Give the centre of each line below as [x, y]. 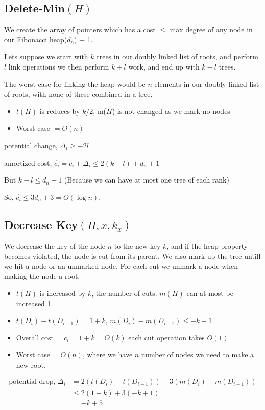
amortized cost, [28, 162]
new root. [31, 364]
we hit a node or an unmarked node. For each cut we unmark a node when [121, 266]
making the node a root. [42, 276]
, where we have [107, 355]
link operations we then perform [59, 66]
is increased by [63, 293]
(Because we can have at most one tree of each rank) [147, 180]
